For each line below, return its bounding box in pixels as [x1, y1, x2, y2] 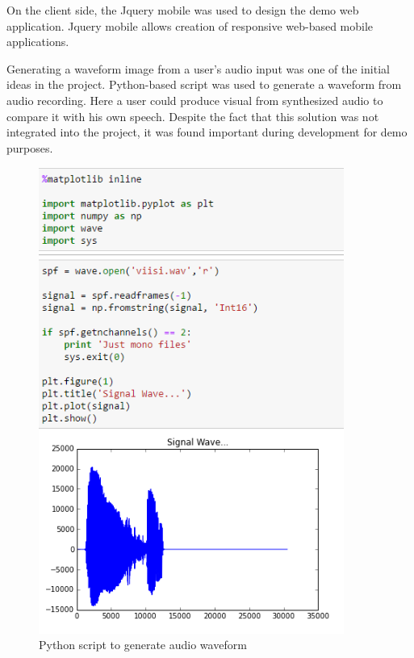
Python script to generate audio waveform [39, 636, 247, 653]
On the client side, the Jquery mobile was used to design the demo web [6, 2, 359, 18]
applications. [6, 33, 69, 50]
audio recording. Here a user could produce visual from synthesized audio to [6, 91, 383, 108]
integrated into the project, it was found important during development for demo [6, 124, 408, 140]
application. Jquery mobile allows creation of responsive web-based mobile [6, 17, 374, 34]
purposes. [6, 139, 53, 156]
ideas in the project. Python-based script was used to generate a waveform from [6, 76, 402, 93]
